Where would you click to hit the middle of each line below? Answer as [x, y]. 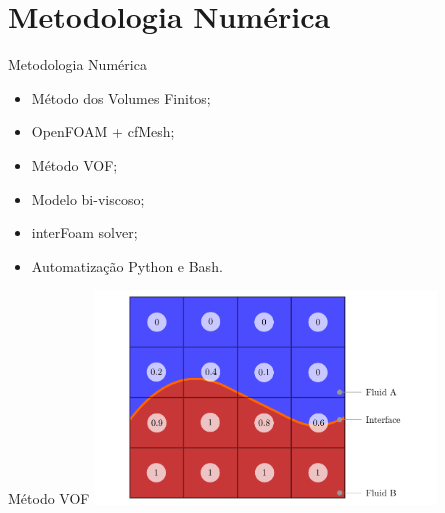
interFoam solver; [84, 232]
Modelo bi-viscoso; [88, 198]
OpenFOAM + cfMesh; [103, 131]
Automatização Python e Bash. [127, 265]
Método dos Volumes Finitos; [121, 97]
